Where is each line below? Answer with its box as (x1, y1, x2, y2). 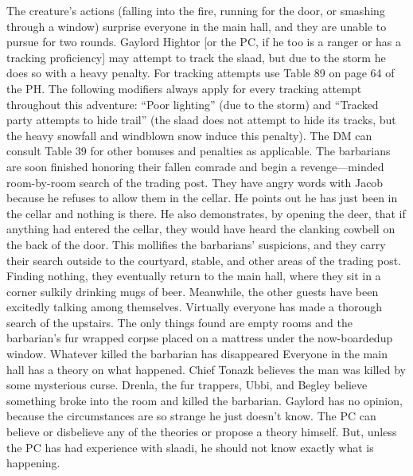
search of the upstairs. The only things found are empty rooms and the (6, 314, 353, 330)
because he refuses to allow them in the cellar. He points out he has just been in (6, 189, 398, 206)
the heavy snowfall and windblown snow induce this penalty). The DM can (6, 127, 372, 143)
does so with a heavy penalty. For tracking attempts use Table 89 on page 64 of (6, 64, 395, 81)
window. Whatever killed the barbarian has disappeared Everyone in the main (6, 345, 388, 362)
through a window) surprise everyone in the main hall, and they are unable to (6, 18, 387, 34)
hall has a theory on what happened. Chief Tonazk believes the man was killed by (6, 361, 406, 377)
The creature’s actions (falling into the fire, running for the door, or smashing (6, 2, 385, 18)
